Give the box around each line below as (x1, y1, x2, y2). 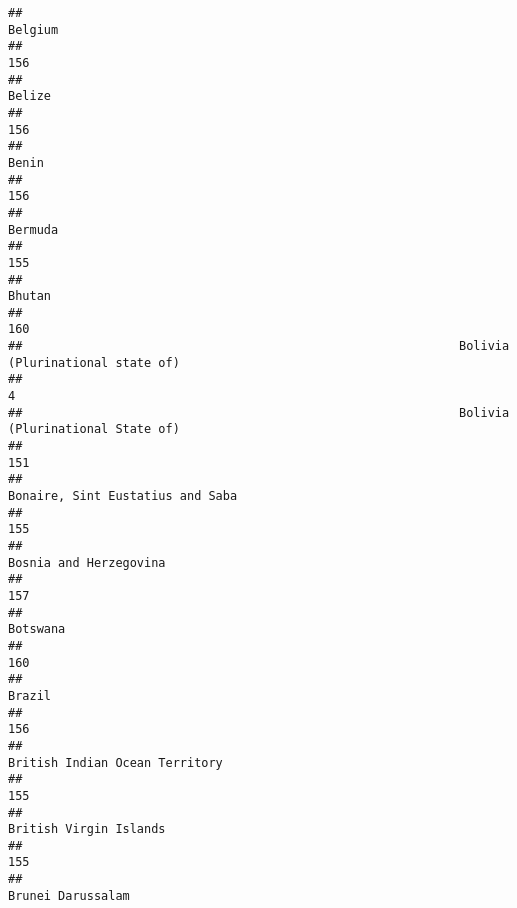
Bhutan (8, 289, 51, 304)
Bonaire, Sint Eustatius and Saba (8, 489, 238, 504)
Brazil (8, 688, 51, 703)
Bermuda (8, 222, 59, 237)
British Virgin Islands (8, 822, 166, 837)
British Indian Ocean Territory (8, 755, 223, 770)
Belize (8, 89, 51, 104)
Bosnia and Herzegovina (8, 555, 166, 570)
